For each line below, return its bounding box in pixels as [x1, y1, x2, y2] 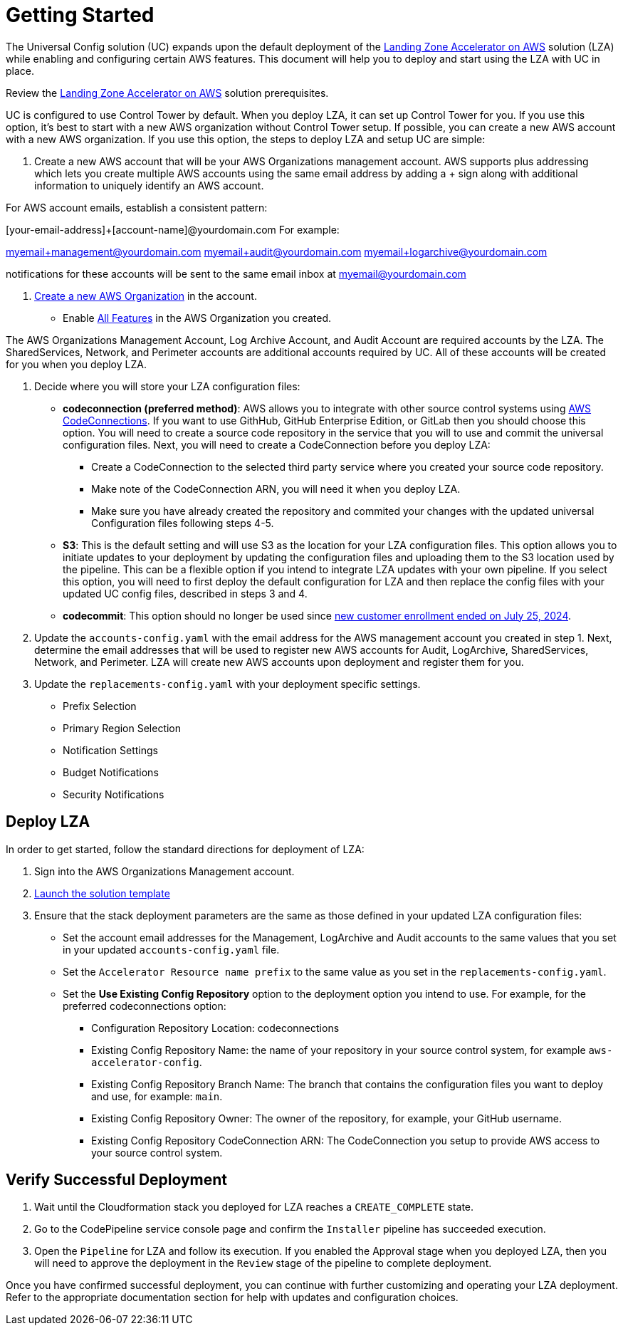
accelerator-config [91, 1056, 199, 1068]
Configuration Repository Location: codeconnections [91, 1021, 340, 1034]
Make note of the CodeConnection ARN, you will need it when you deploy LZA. [91, 482, 461, 495]
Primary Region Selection [63, 721, 182, 734]
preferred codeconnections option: [63, 999, 226, 1012]
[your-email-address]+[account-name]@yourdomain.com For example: [6, 223, 340, 236]
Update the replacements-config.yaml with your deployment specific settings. [34, 677, 421, 690]
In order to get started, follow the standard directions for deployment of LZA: [6, 842, 365, 855]
